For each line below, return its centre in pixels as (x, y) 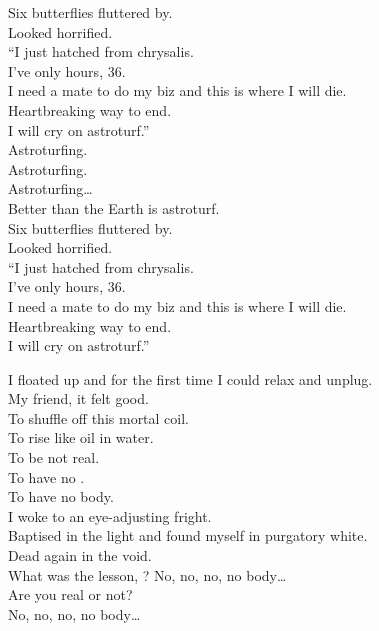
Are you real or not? (70, 594)
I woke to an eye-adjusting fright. (110, 515)
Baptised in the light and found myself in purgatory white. (188, 535)
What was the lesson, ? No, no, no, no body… (147, 574)
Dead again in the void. (80, 555)
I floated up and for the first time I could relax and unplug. (190, 378)
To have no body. (61, 496)
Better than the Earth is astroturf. (114, 207)
